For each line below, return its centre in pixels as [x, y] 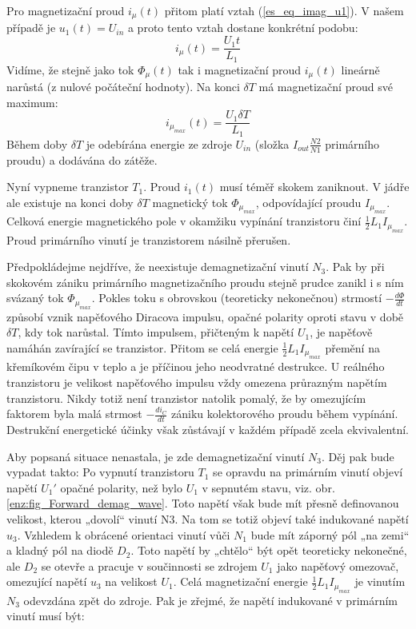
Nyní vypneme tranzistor [68, 187]
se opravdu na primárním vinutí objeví [308, 472]
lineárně [360, 69]
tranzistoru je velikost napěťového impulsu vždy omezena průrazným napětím [197, 382]
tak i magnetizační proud [240, 69]
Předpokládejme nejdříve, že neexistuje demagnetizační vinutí [158, 267]
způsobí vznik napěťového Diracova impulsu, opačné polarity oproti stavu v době [205, 316]
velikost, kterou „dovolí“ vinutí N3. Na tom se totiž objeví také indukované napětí [208, 518]
